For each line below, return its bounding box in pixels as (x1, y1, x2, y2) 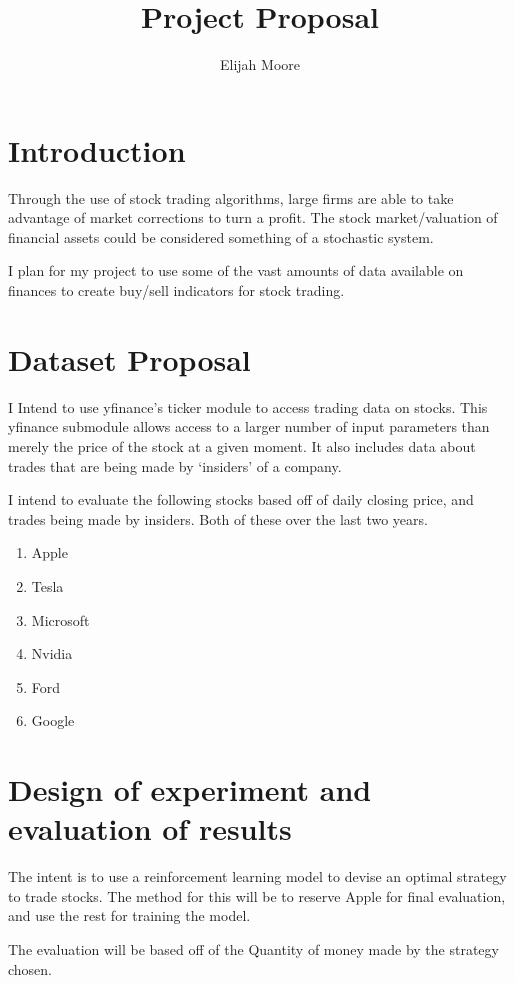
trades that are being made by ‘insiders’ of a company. (8, 455, 342, 476)
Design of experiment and (8, 769, 372, 810)
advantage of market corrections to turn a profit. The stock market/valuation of (8, 207, 498, 228)
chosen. (8, 958, 53, 979)
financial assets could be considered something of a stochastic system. (8, 226, 434, 247)
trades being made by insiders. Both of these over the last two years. (8, 508, 428, 529)
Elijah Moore (220, 54, 300, 75)
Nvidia (31, 643, 73, 664)
